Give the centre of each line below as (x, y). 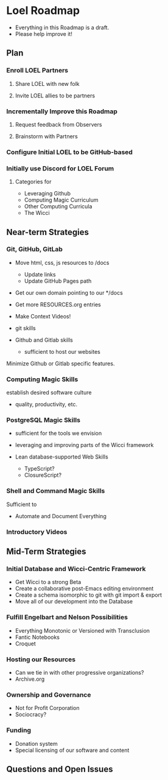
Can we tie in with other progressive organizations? (79, 672)
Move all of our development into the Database (74, 602)
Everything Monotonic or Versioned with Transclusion (82, 630)
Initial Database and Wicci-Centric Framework (76, 569)
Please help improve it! (44, 33)
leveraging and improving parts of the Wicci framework (84, 445)
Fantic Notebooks (37, 637)
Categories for (33, 182)
